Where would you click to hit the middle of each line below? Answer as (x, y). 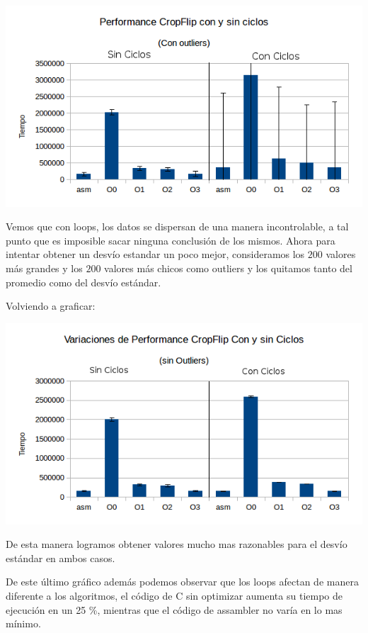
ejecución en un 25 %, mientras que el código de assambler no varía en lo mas (174, 609)
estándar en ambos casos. (61, 558)
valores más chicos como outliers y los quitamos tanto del (228, 268)
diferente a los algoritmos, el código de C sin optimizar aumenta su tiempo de (174, 595)
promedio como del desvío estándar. (84, 282)
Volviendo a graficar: (51, 306)
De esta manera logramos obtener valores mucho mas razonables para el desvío (177, 544)
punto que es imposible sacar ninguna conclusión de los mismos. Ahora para (171, 240)
